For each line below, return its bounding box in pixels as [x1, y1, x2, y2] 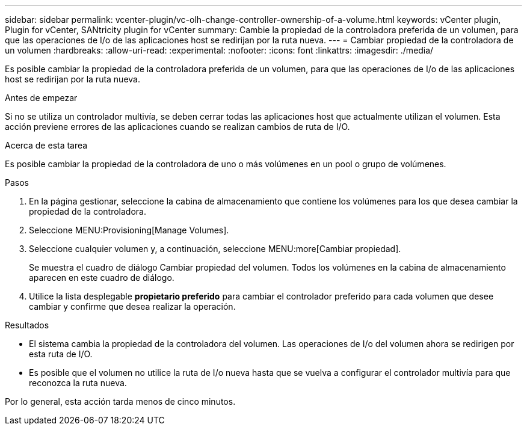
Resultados [5, 320, 49, 330]
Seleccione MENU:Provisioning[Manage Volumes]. [29, 225, 229, 235]
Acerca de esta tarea [5, 140, 88, 150]
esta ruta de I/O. [29, 349, 93, 359]
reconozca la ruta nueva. [29, 378, 127, 388]
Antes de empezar [5, 93, 78, 103]
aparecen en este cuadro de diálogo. [29, 272, 174, 283]
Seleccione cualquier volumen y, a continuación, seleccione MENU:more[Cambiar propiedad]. [29, 244, 401, 254]
